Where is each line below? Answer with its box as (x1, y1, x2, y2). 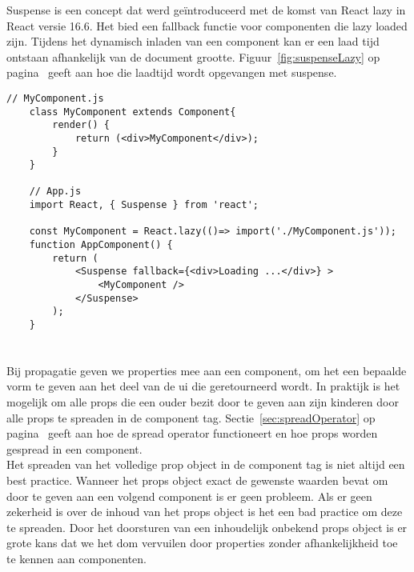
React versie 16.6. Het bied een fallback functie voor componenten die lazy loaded (6, 17, 408, 34)
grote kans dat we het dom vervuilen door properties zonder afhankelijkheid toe (6, 534, 398, 551)
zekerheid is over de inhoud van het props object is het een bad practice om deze (6, 503, 403, 520)
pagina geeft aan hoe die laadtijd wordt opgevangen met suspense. (6, 64, 337, 81)
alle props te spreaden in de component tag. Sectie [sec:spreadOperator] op (6, 409, 376, 426)
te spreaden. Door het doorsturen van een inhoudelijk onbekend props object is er (6, 518, 408, 535)
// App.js (29, 186, 82, 198)
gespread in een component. (6, 440, 143, 457)
